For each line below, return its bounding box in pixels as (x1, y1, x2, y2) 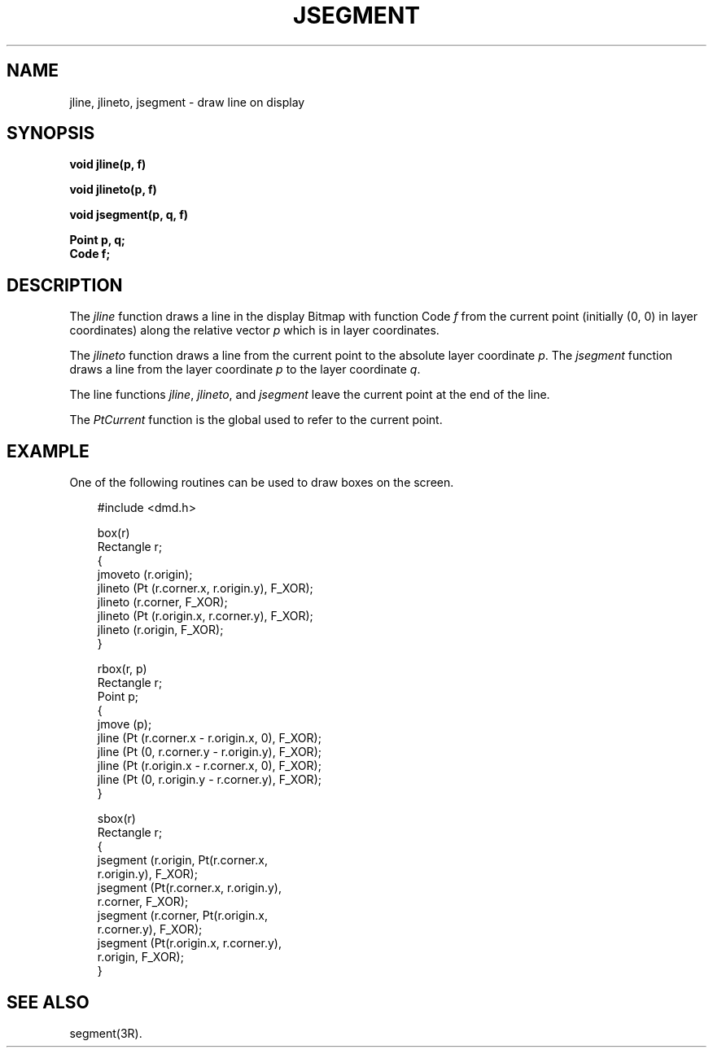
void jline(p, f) (69, 157, 147, 172)
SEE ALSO (7, 991, 90, 1012)
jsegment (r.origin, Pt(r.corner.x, (97, 853, 268, 868)
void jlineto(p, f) (69, 182, 157, 197)
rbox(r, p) (97, 662, 147, 676)
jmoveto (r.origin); (97, 567, 193, 582)
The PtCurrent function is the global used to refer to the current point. (69, 413, 443, 427)
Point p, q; (69, 233, 125, 247)
